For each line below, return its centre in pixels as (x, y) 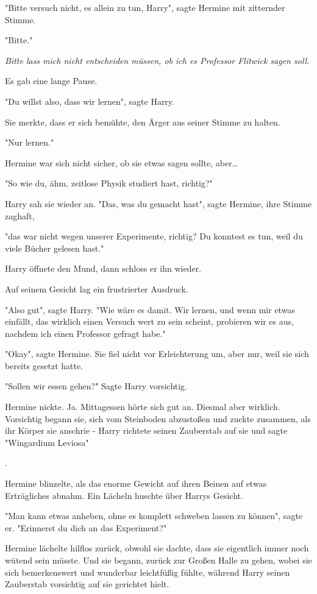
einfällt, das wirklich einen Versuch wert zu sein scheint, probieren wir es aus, (149, 321)
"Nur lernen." (30, 142)
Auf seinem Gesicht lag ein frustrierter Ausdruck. (97, 288)
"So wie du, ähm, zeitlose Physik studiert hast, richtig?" (109, 183)
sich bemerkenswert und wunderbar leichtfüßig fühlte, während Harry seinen (148, 572)
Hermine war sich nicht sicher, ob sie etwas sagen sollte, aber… (122, 162)
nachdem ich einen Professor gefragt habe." (85, 333)
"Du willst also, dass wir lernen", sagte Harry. (90, 101)
